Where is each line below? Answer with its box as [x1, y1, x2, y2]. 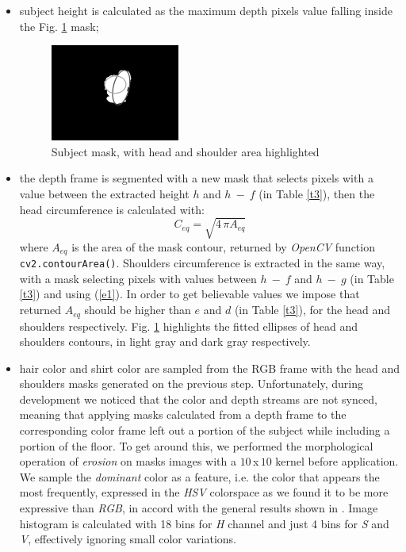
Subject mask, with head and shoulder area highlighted [51, 143, 320, 159]
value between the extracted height [19, 186, 190, 202]
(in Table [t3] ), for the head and [234, 301, 391, 318]
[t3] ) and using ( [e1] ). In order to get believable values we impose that [19, 286, 360, 302]
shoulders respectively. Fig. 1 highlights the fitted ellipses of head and [19, 317, 358, 334]
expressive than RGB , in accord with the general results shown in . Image [19, 500, 378, 516]
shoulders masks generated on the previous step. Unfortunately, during [19, 375, 363, 392]
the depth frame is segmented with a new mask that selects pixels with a [19, 170, 373, 186]
